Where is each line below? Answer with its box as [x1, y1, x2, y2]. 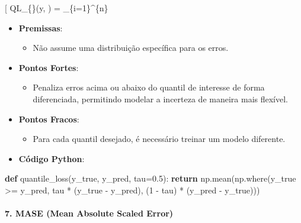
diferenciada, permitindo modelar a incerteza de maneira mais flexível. [33, 92, 288, 105]
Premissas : [18, 21, 63, 34]
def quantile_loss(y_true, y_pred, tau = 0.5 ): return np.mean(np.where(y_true [5, 172, 296, 185]
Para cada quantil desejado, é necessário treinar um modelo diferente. [33, 132, 286, 145]
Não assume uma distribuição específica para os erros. [33, 41, 229, 54]
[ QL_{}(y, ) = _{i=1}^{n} [5, 2, 108, 14]
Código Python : [18, 152, 85, 164]
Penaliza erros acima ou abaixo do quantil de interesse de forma [33, 81, 265, 93]
